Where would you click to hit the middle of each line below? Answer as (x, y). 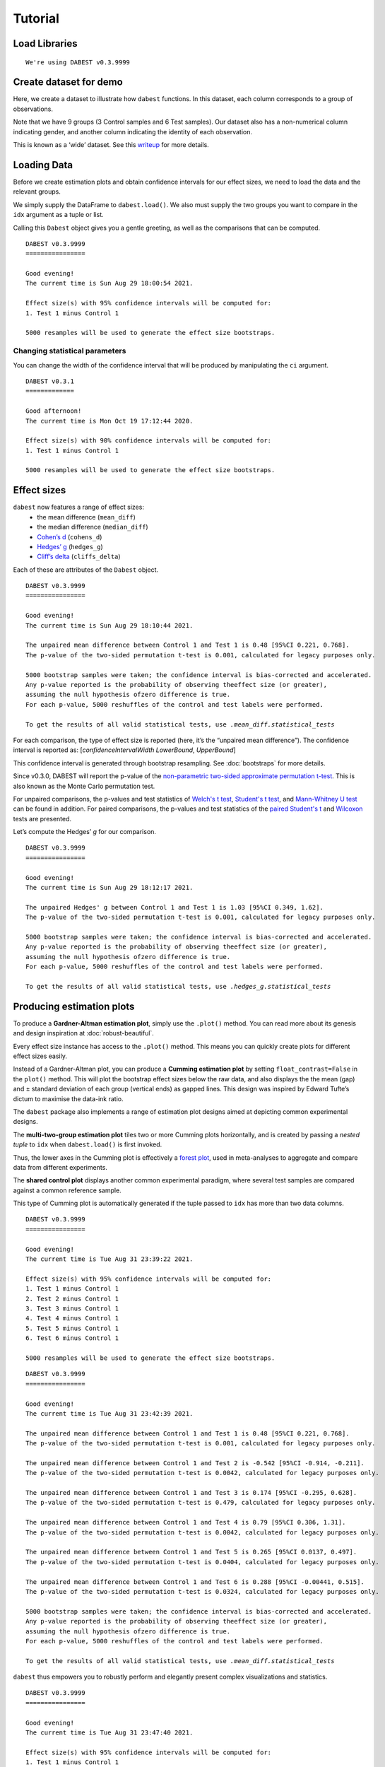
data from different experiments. (60, 1167)
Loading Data (43, 165)
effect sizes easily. (40, 1056)
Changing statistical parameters (70, 351)
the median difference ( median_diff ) (93, 527)
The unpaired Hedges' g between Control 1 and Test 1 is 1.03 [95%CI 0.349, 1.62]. (175, 907)
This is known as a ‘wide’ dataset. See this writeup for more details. (111, 145)
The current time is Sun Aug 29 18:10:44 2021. (109, 625)
